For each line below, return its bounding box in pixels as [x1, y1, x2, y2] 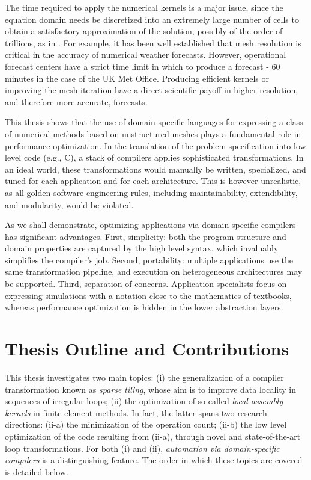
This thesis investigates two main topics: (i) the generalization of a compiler [5, 371, 284, 383]
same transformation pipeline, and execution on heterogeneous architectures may [5, 265, 303, 278]
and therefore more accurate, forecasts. [5, 95, 148, 108]
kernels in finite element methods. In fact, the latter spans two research [5, 406, 267, 419]
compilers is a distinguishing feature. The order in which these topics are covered [5, 454, 303, 466]
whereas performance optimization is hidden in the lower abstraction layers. [5, 301, 283, 313]
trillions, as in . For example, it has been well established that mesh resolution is [5, 36, 301, 49]
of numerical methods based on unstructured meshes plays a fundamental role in [5, 127, 301, 140]
